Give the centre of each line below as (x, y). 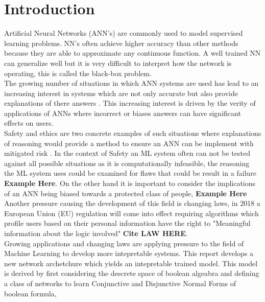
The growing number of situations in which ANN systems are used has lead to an (131, 83)
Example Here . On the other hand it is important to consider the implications (130, 183)
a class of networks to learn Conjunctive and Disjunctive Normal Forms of (120, 283)
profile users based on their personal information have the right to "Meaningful (127, 223)
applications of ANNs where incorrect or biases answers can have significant (123, 113)
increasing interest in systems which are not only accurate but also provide (121, 93)
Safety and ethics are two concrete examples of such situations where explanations (133, 133)
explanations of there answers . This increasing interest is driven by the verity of (130, 103)
